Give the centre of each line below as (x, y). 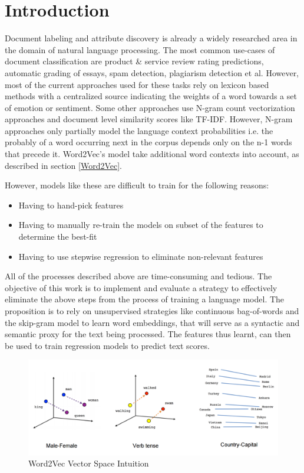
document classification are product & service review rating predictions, (134, 61)
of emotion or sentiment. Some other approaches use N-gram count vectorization (150, 107)
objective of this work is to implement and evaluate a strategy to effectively (141, 287)
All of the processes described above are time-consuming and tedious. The (138, 276)
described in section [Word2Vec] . (63, 165)
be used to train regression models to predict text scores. (107, 345)
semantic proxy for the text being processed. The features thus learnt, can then (148, 334)
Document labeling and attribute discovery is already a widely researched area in (151, 38)
